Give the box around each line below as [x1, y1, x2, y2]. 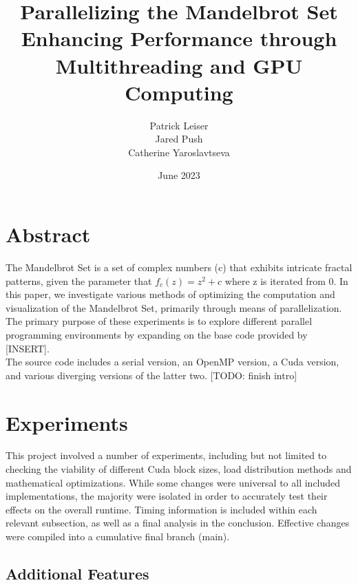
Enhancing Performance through [21, 24, 337, 52]
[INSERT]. [6, 341, 50, 355]
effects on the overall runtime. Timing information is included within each [6, 502, 317, 516]
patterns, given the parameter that [6, 273, 152, 288]
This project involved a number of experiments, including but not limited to [6, 448, 327, 462]
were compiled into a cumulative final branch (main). [6, 529, 230, 544]
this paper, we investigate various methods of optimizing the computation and [6, 287, 335, 301]
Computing [125, 78, 233, 106]
